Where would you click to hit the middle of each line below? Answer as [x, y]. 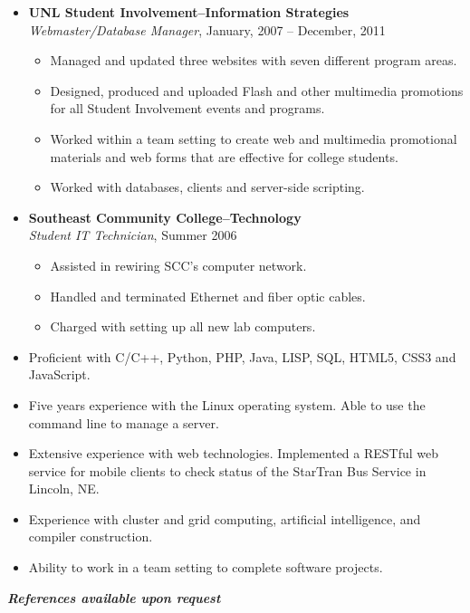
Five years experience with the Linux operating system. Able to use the [227, 404]
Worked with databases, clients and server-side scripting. [207, 187]
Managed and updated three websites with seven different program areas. [254, 60]
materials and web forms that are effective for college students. [224, 156]
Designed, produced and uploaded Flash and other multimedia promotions [257, 90]
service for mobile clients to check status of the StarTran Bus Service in [227, 470]
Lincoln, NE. [64, 488]
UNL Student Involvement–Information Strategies [189, 12]
